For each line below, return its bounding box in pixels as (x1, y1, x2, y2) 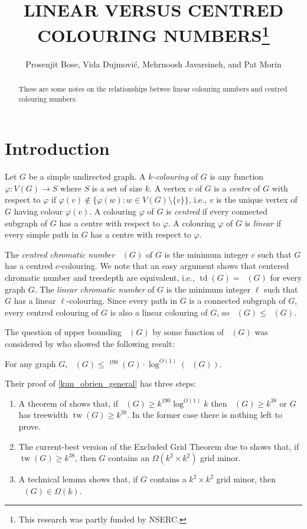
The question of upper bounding (5, 326, 122, 338)
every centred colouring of (5, 306, 99, 318)
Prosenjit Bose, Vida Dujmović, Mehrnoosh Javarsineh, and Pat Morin (25, 57, 282, 70)
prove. (18, 420, 41, 432)
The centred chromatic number (5, 248, 115, 260)
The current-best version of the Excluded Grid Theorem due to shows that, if (18, 440, 299, 452)
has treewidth (18, 408, 68, 421)
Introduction (5, 136, 110, 160)
